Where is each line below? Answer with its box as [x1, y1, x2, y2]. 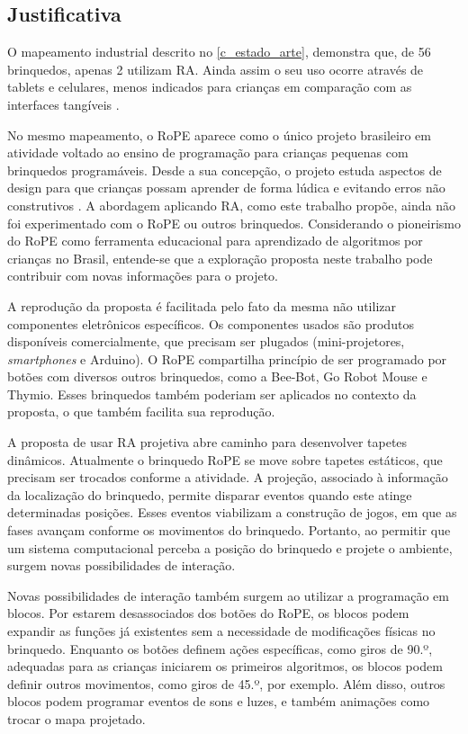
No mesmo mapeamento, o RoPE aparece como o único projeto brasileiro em [7, 125, 432, 144]
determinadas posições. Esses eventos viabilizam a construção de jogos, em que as [7, 503, 457, 522]
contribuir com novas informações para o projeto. [7, 266, 278, 285]
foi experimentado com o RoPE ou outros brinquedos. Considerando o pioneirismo [7, 213, 461, 232]
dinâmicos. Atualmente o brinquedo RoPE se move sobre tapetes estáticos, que [7, 450, 443, 469]
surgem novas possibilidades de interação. [7, 556, 236, 575]
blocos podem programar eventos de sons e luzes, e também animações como [7, 692, 430, 711]
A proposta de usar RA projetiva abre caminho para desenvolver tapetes [7, 433, 408, 452]
